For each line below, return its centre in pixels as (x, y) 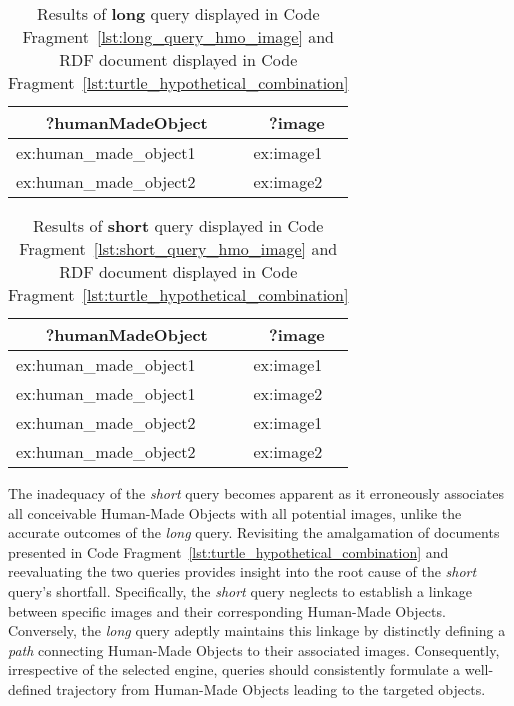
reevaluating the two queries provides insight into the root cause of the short (242, 571)
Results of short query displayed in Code (178, 225)
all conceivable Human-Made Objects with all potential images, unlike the (235, 512)
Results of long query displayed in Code (178, 13)
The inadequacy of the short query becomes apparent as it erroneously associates (256, 493)
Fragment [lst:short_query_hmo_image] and (178, 248)
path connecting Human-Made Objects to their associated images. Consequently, (254, 649)
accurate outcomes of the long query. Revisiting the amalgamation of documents (254, 532)
